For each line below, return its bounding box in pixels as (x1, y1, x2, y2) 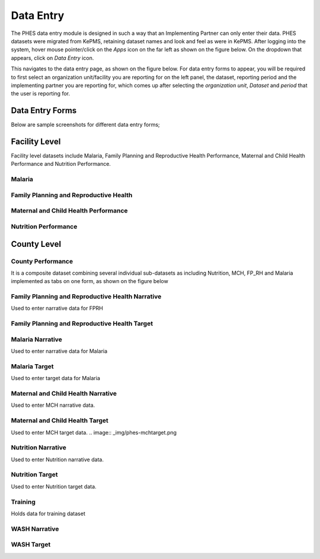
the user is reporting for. (11, 90, 71, 97)
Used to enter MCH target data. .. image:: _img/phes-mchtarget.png (11, 429, 177, 436)
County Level (11, 239, 62, 249)
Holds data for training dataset (11, 510, 85, 517)
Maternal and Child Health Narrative (11, 390, 117, 398)
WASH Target (11, 541, 51, 549)
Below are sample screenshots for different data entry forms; (11, 121, 160, 128)
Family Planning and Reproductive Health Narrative (11, 293, 162, 301)
